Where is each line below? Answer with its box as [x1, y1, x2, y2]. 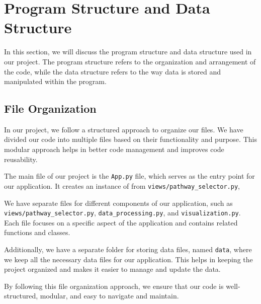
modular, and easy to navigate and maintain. [40, 290, 179, 301]
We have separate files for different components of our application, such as [4, 197, 233, 208]
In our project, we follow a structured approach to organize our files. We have [4, 124, 243, 134]
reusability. [4, 154, 38, 164]
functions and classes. [4, 227, 70, 238]
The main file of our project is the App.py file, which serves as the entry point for [4, 171, 255, 181]
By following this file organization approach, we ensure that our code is [4, 280, 224, 291]
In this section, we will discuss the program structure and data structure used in [4, 46, 252, 57]
